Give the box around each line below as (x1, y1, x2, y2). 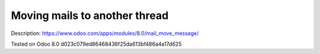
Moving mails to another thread (11, 9, 169, 22)
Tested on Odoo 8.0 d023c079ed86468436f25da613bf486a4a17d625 (11, 40, 182, 47)
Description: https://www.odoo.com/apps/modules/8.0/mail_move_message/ (11, 30, 199, 37)
